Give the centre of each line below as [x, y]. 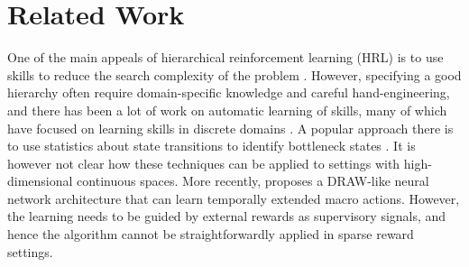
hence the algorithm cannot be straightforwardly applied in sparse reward [211, 234]
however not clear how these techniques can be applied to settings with [204, 163]
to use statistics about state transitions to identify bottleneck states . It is [212, 146]
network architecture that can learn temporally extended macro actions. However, [234, 198]
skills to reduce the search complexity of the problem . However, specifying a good [234, 74]
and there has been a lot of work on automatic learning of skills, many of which [227, 110]
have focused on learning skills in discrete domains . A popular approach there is [230, 128]
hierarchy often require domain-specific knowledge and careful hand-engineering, [229, 92]
